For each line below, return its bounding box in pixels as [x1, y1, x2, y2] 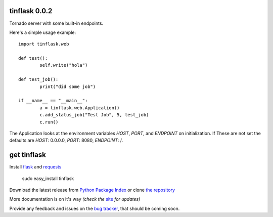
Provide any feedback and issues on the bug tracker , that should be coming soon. [9, 205, 180, 211]
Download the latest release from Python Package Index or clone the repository [9, 187, 175, 193]
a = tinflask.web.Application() [39, 105, 120, 111]
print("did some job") [39, 83, 96, 90]
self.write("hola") [39, 62, 88, 68]
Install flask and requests [9, 164, 62, 170]
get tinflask [9, 151, 47, 159]
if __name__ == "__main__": [18, 98, 88, 104]
